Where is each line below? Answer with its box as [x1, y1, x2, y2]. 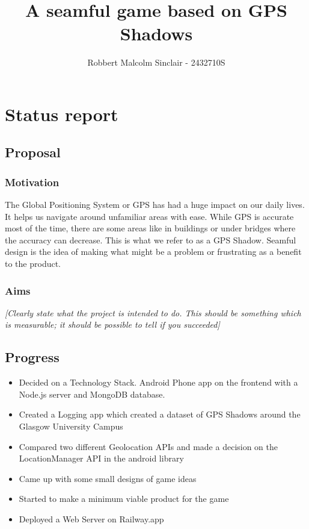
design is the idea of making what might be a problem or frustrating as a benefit [5, 245, 302, 258]
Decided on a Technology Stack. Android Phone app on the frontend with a [19, 376, 298, 389]
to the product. [5, 257, 61, 270]
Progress [5, 348, 60, 366]
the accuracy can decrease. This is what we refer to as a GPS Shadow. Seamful [5, 233, 296, 246]
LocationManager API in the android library [19, 452, 184, 465]
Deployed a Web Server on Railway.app [19, 513, 164, 525]
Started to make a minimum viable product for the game [19, 492, 229, 505]
